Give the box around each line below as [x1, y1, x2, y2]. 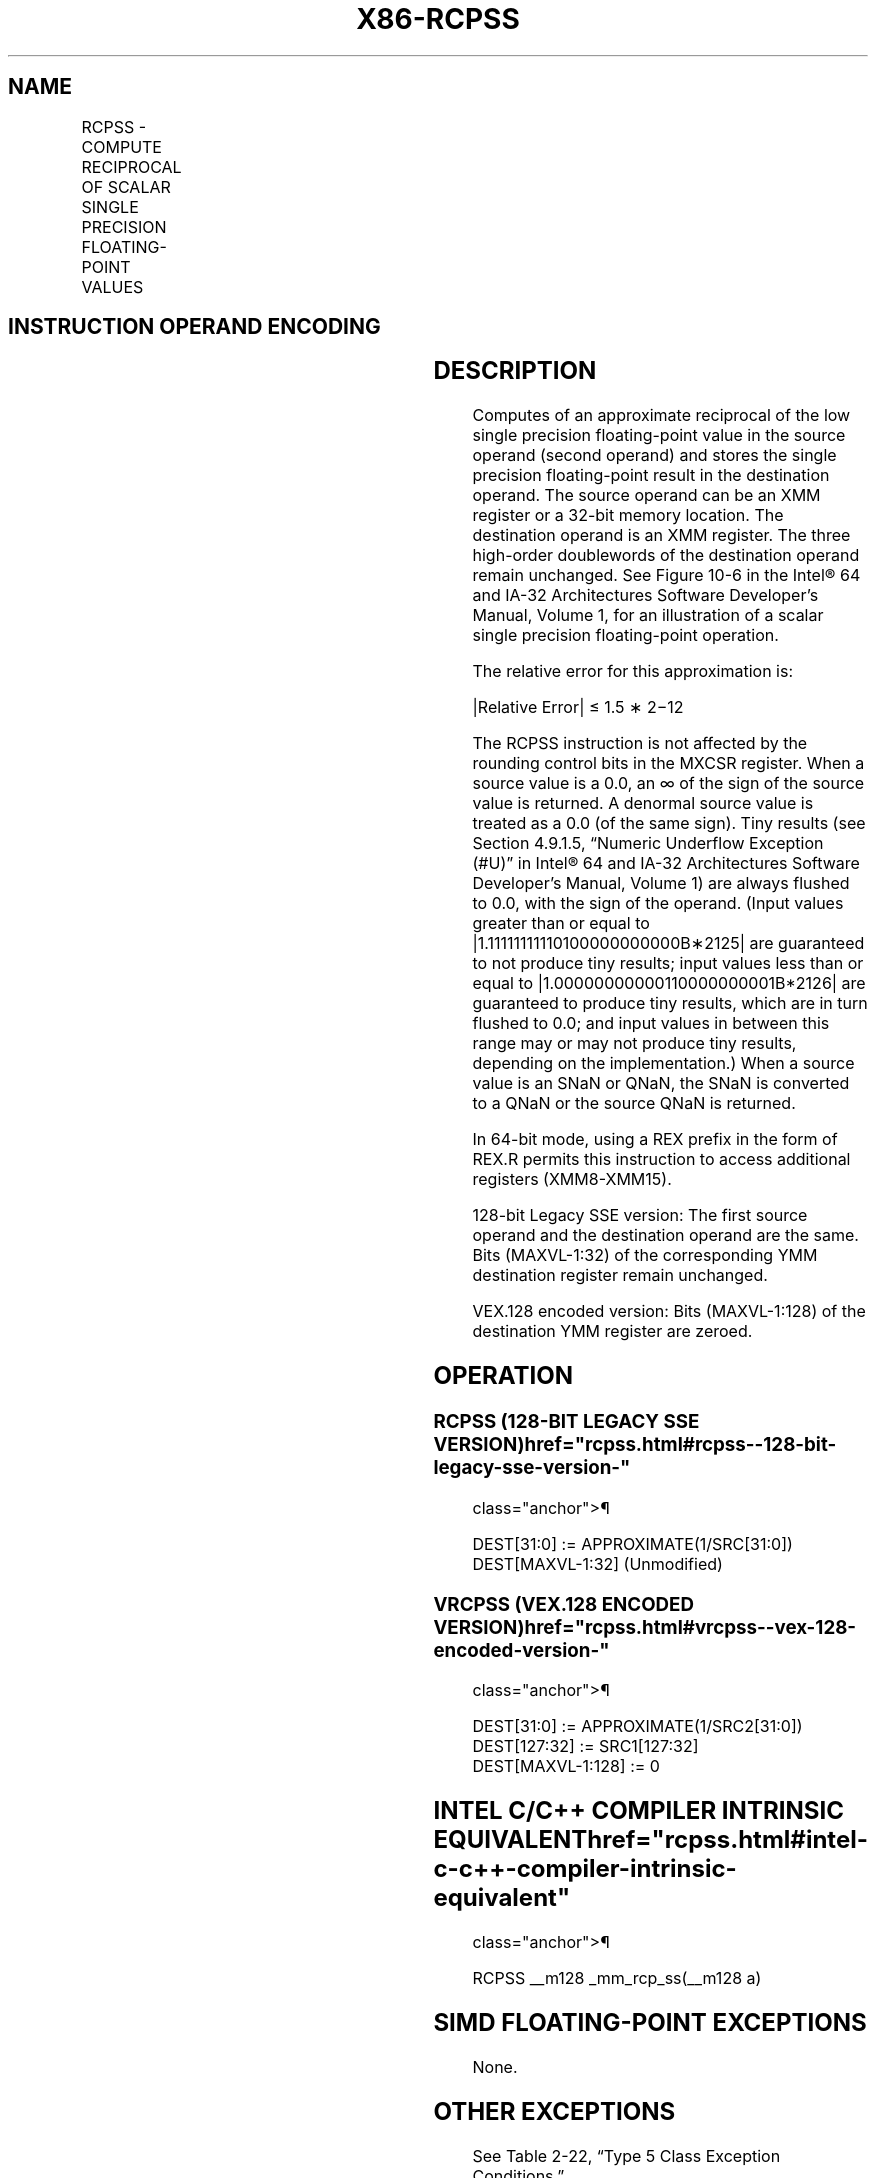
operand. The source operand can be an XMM [472, 485, 821, 506]
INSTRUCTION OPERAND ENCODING [8, 314, 381, 340]
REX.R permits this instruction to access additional [472, 1149, 851, 1170]
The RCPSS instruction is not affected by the [472, 733, 808, 754]
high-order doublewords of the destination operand [472, 545, 860, 566]
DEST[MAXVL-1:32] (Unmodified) [472, 1553, 723, 1574]
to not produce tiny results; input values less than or [472, 953, 864, 974]
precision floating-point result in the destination [472, 465, 830, 486]
